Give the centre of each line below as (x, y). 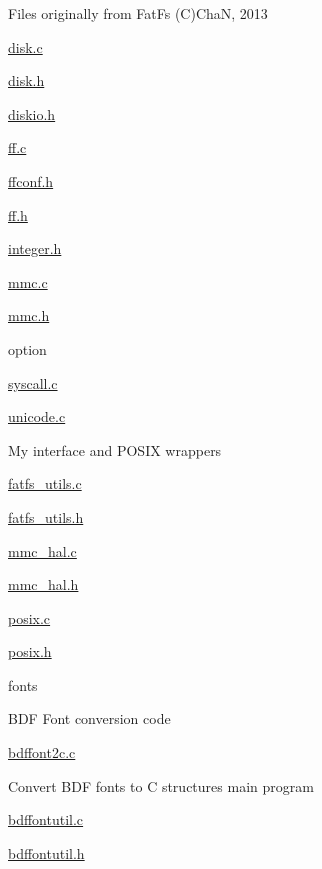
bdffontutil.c (46, 819)
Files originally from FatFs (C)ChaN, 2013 (138, 13)
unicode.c (37, 416)
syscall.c (33, 382)
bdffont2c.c (42, 752)
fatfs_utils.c (45, 483)
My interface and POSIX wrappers (115, 449)
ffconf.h (31, 180)
